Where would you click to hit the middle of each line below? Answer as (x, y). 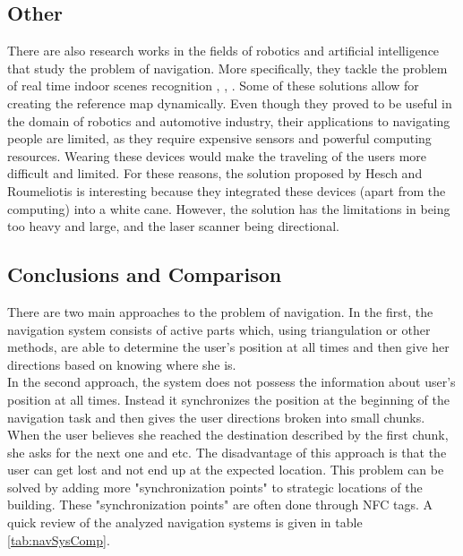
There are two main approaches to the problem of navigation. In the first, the (220, 311)
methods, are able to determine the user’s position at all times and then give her (228, 347)
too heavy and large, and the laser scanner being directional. (173, 226)
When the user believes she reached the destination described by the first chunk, (228, 435)
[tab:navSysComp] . (59, 539)
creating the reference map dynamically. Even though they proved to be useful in (230, 103)
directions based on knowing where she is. (122, 364)
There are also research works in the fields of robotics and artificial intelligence (223, 51)
